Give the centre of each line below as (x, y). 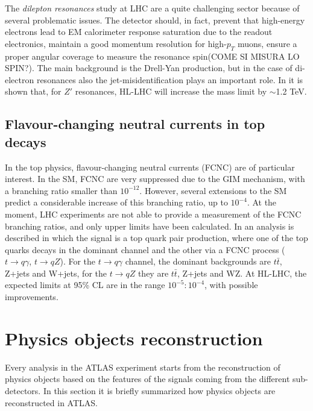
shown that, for (33, 91)
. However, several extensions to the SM (213, 190)
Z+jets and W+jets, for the (56, 273)
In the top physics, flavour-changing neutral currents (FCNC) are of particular (150, 167)
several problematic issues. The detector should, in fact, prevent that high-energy (155, 20)
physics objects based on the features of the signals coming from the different (147, 379)
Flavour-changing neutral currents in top (135, 124)
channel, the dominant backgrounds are (198, 261)
